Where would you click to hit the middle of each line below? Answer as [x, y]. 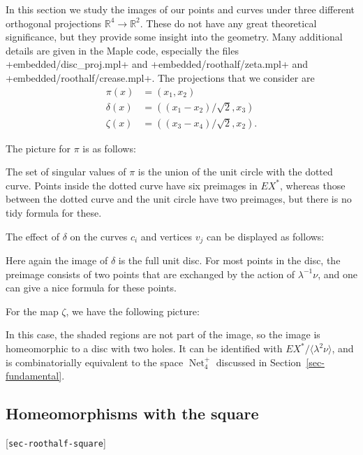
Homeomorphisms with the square [132, 413]
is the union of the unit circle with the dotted [235, 172]
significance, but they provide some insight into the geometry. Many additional [174, 37]
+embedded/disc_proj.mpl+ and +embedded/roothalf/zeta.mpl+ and [157, 64]
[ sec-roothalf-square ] [56, 443]
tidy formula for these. [54, 213]
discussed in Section [259, 362]
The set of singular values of [66, 172]
